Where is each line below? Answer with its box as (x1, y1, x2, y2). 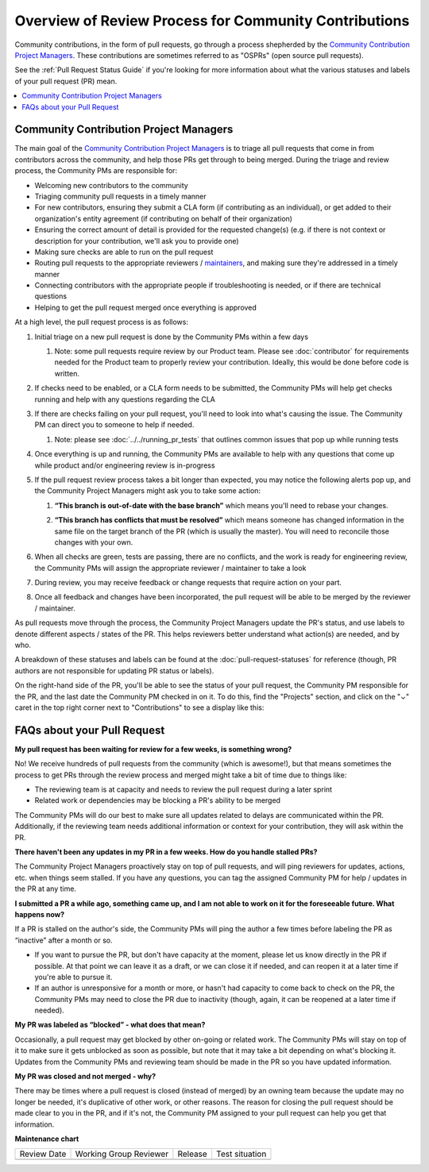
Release (177, 1148, 208, 1159)
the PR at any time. (14, 884, 77, 893)
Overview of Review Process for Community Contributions (14, 12, 410, 29)
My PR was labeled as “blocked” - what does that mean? (14, 1020, 206, 1030)
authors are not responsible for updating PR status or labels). (14, 665, 214, 675)
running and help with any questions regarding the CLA (34, 394, 216, 404)
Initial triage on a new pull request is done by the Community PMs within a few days (34, 332, 309, 341)
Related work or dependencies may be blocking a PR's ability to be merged (34, 796, 281, 805)
